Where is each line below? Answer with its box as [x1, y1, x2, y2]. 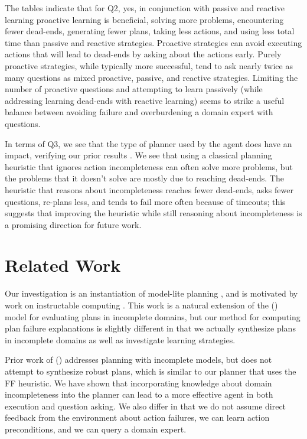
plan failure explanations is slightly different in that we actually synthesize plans [5, 322, 296, 334]
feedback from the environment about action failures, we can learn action [5, 411, 270, 424]
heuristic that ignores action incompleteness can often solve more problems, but [5, 160, 293, 173]
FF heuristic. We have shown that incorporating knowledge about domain [5, 376, 272, 389]
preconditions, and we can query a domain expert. [5, 422, 187, 435]
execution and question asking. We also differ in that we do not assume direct [5, 399, 286, 412]
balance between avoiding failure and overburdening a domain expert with [5, 106, 273, 118]
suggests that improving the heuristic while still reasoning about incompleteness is [5, 207, 302, 219]
